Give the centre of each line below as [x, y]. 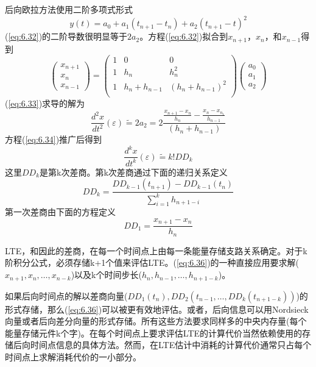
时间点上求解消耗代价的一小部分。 [73, 356]
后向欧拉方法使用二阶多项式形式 [69, 9]
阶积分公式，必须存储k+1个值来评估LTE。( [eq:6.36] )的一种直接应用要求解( [152, 262]
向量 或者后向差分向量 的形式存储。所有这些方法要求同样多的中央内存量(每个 [156, 321]
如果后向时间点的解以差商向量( [66, 295]
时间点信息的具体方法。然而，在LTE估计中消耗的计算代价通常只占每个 [171, 345]
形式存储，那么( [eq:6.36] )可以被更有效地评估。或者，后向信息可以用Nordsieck [157, 309]
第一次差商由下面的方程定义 [60, 212]
